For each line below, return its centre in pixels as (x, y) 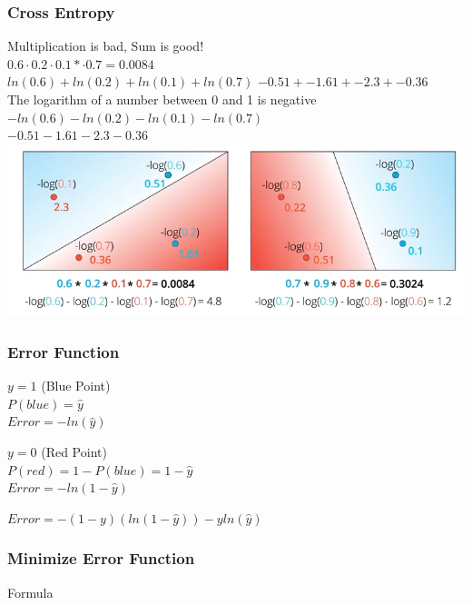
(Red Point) (74, 451)
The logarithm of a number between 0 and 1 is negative (162, 99)
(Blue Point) (76, 386)
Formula (30, 592)
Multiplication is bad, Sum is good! (106, 46)
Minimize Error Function (101, 558)
